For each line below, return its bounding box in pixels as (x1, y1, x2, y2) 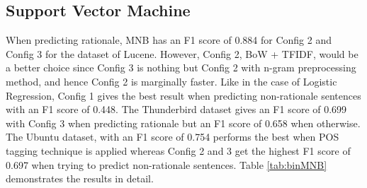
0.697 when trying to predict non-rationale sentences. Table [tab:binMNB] (6, 157, 327, 172)
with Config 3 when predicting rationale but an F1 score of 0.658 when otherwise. (6, 115, 361, 130)
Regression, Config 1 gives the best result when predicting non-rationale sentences (6, 88, 361, 102)
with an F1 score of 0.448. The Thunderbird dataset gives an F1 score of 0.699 (6, 102, 347, 117)
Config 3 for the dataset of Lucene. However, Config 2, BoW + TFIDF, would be (6, 46, 358, 61)
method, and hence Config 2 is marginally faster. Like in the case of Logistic (6, 74, 337, 88)
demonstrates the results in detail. (6, 171, 154, 186)
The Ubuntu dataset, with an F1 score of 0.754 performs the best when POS (6, 129, 339, 144)
